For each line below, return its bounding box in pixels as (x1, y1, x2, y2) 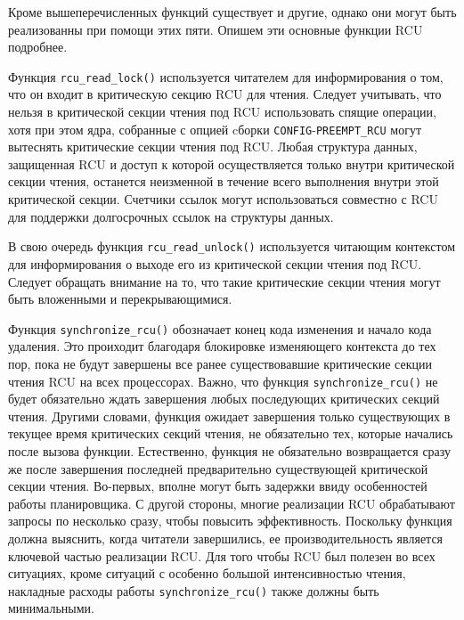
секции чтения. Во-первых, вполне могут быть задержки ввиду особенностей (8, 477, 427, 495)
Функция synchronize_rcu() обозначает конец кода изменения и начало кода (8, 319, 432, 338)
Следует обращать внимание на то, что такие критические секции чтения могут (8, 272, 441, 290)
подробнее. (8, 37, 68, 56)
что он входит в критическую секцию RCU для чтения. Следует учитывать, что (8, 85, 442, 103)
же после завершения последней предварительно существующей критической (8, 459, 428, 477)
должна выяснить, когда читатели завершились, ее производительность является (8, 528, 444, 547)
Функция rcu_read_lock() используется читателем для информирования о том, (8, 67, 444, 86)
